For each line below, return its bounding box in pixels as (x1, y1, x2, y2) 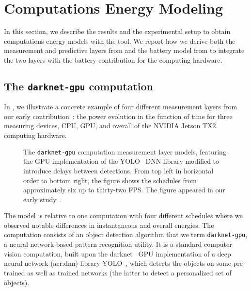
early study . (23, 194, 62, 204)
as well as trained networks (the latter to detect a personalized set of (27, 267, 232, 277)
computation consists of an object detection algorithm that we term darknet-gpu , (4, 229, 248, 240)
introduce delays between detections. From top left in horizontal (23, 165, 214, 175)
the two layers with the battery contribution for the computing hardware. (4, 54, 222, 65)
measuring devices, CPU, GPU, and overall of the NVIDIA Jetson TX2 (4, 120, 216, 131)
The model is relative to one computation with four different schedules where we (4, 210, 243, 221)
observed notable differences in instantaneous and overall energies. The (4, 220, 214, 230)
